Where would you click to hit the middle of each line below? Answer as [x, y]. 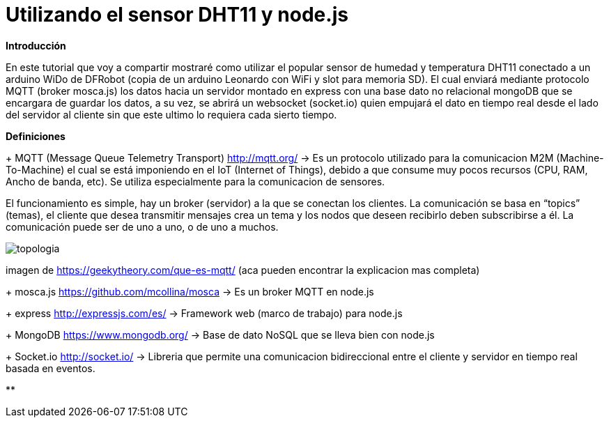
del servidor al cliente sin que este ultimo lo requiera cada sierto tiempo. [171, 114]
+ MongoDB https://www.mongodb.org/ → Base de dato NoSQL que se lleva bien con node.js [220, 334]
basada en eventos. [51, 368]
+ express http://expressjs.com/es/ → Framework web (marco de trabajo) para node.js [204, 313]
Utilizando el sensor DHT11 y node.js [177, 15]
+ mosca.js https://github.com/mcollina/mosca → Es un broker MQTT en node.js [190, 291]
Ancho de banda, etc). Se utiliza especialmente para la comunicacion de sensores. [195, 181]
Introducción [36, 45]
